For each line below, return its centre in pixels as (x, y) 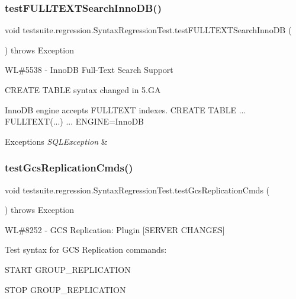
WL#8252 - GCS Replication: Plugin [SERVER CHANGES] (115, 229)
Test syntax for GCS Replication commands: (86, 249)
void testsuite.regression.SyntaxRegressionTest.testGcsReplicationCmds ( (137, 190)
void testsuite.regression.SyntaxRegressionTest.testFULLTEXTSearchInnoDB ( (148, 30)
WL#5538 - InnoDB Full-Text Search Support (89, 70)
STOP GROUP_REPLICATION (65, 289)
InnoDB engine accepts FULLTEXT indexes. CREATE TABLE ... (126, 109)
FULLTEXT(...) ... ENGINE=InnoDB (75, 121)
